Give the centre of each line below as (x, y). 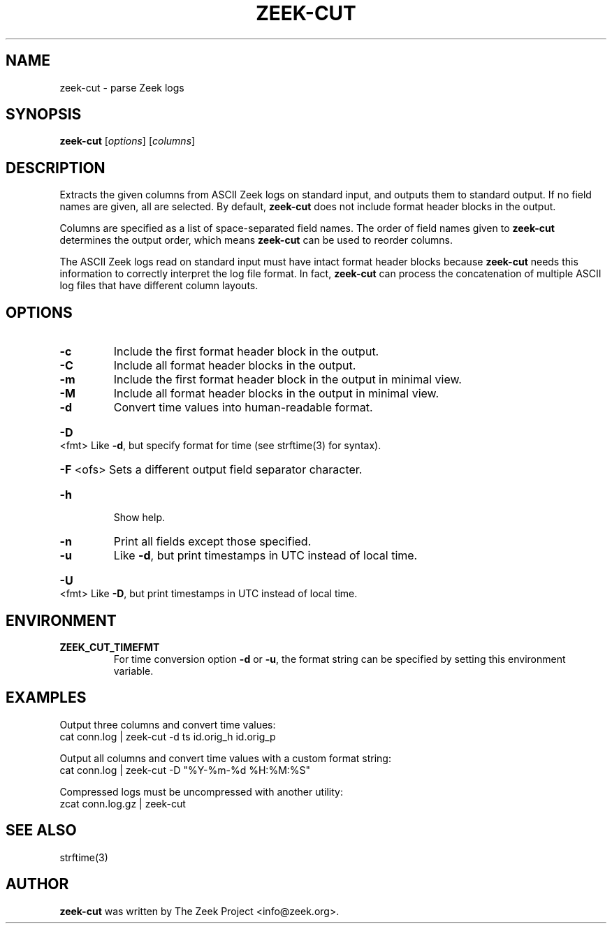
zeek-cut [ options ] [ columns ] (127, 141)
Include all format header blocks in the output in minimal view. (276, 394)
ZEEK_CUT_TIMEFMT (110, 647)
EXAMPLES (46, 698)
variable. (133, 671)
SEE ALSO (41, 831)
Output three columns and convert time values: (168, 724)
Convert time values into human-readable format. (243, 408)
